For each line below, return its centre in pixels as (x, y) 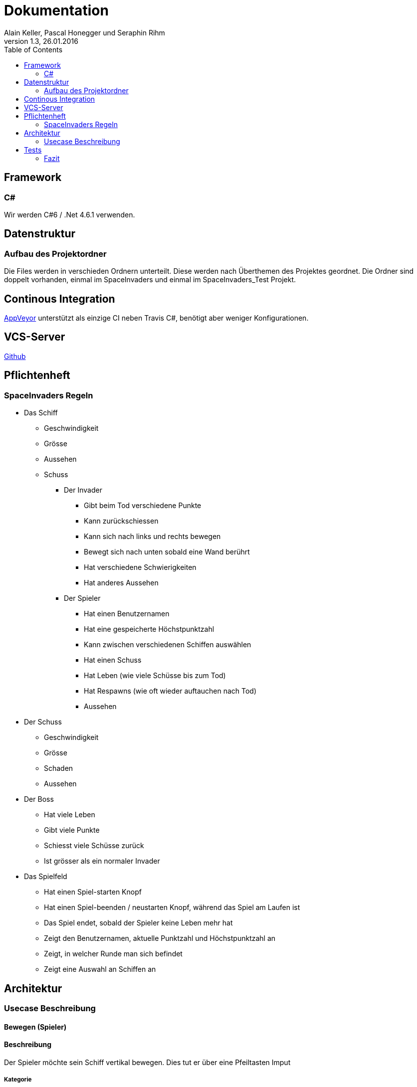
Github (15, 356)
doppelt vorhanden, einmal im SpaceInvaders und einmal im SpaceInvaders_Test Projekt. (150, 280)
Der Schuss (43, 722)
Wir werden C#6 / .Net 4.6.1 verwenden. (70, 214)
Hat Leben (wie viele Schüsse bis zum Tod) (155, 676)
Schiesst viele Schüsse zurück (94, 846)
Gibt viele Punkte (72, 830)
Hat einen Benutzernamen (127, 614)
